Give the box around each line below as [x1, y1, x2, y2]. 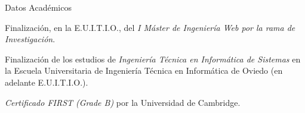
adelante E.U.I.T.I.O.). [5, 76, 88, 88]
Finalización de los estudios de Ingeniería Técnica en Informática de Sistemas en [5, 52, 301, 65]
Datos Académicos [5, 1, 72, 13]
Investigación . [5, 33, 56, 45]
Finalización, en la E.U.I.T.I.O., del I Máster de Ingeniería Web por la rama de [5, 21, 295, 33]
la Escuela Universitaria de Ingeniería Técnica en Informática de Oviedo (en [5, 64, 283, 77]
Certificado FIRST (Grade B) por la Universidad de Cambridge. [5, 96, 241, 108]
